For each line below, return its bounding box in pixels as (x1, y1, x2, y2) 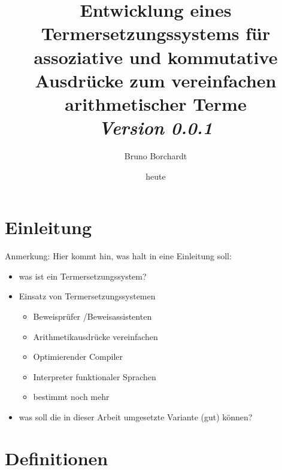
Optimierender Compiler (33, 350, 123, 363)
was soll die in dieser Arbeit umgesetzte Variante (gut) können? (19, 410, 253, 423)
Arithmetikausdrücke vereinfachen (33, 330, 158, 342)
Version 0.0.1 (98, 115, 213, 140)
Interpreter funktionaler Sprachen (33, 370, 156, 383)
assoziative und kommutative (34, 44, 278, 69)
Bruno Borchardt (124, 150, 187, 162)
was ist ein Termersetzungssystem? (19, 269, 147, 282)
